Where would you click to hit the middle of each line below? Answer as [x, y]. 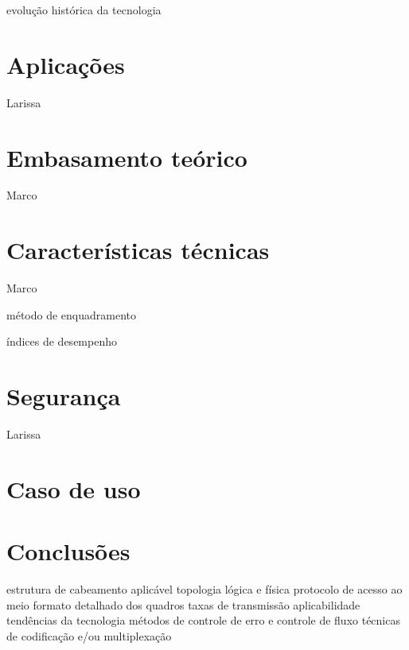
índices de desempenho [62, 341]
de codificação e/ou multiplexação [89, 635]
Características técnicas [138, 250]
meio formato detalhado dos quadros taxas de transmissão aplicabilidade [183, 604]
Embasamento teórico [127, 157]
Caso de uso [74, 488]
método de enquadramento [71, 314]
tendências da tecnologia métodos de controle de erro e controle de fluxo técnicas [203, 620]
